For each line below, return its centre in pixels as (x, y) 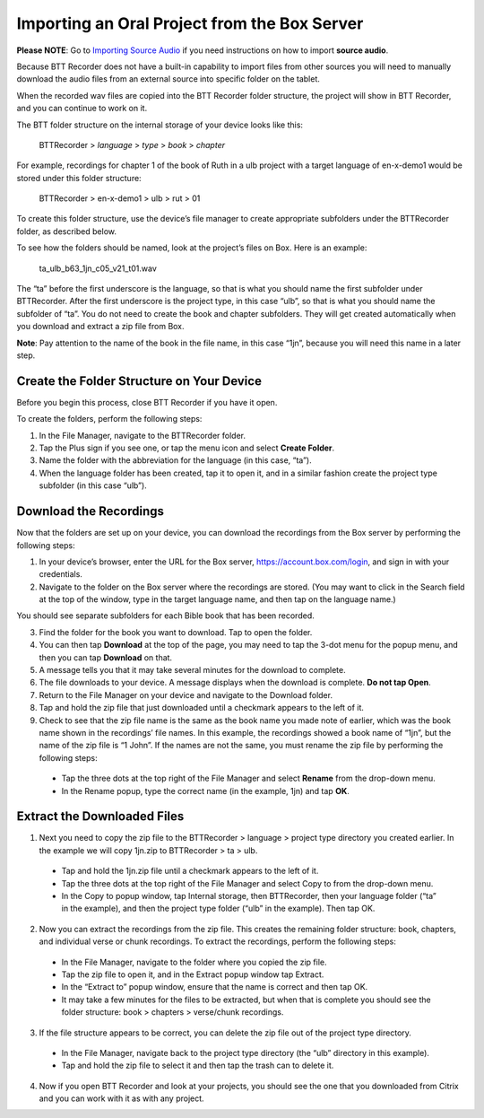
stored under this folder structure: (79, 178)
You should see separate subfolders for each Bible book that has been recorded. (165, 616)
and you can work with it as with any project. (122, 1098)
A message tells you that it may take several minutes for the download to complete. (193, 670)
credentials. (60, 574)
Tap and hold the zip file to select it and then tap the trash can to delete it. (198, 1066)
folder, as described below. (66, 231)
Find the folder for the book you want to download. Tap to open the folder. (176, 632)
